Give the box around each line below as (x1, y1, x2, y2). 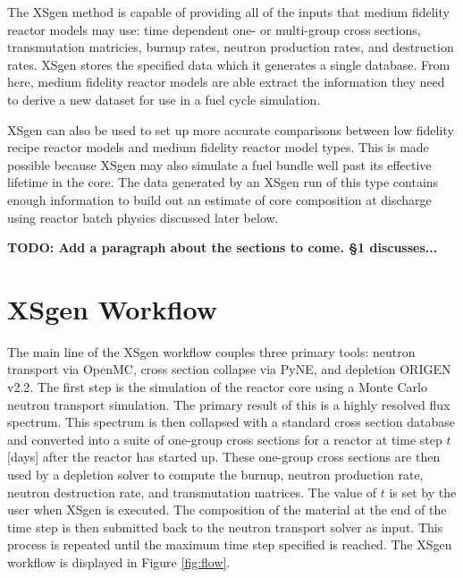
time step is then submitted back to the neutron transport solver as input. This (7, 517, 443, 536)
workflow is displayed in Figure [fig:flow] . (7, 552, 231, 571)
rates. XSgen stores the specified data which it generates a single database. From (7, 55, 450, 73)
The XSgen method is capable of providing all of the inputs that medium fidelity (7, 3, 450, 21)
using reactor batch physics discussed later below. (7, 208, 279, 226)
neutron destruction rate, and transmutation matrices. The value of (7, 482, 377, 501)
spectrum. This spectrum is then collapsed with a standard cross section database (7, 412, 456, 431)
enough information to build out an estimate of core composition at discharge (7, 190, 432, 208)
